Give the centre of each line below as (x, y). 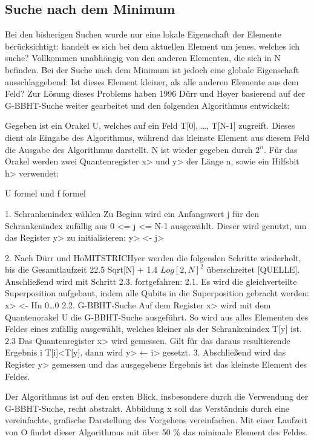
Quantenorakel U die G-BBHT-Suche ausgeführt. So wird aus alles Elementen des (157, 317)
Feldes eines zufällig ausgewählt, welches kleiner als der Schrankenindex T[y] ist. (153, 329)
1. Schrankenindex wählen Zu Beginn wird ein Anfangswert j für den (132, 213)
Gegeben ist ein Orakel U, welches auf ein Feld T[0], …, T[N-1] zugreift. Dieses (150, 125)
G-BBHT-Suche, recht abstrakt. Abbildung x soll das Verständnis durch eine (147, 408)
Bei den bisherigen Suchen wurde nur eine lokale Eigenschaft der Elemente (143, 34)
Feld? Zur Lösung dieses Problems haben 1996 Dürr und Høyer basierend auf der (155, 93)
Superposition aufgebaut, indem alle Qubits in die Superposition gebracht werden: (157, 293)
